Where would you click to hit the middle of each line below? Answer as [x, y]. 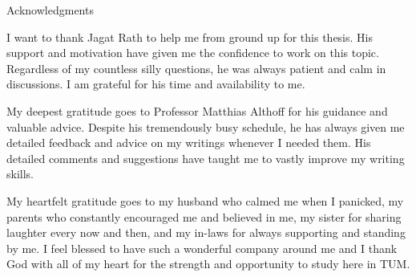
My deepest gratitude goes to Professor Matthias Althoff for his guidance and [197, 110]
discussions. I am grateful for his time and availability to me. [156, 84]
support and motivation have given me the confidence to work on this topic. [193, 53]
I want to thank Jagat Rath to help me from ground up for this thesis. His [190, 37]
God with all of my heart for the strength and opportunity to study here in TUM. [208, 264]
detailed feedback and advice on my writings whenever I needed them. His [189, 143]
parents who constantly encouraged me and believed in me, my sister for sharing [204, 216]
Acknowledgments [50, 10]
